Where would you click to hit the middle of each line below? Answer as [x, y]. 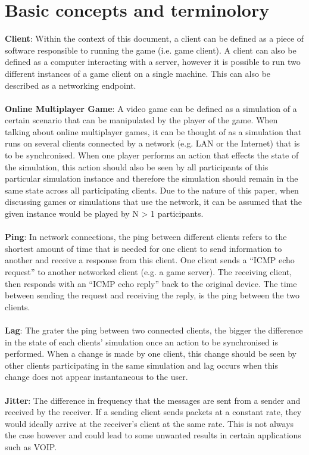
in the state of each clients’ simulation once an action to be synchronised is [141, 342]
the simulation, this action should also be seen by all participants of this [137, 166]
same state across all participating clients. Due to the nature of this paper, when [152, 190]
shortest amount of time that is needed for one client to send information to [143, 248]
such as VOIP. [31, 446]
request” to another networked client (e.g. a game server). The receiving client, [149, 272]
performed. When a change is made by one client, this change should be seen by [151, 353]
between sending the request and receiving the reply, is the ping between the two [152, 295]
